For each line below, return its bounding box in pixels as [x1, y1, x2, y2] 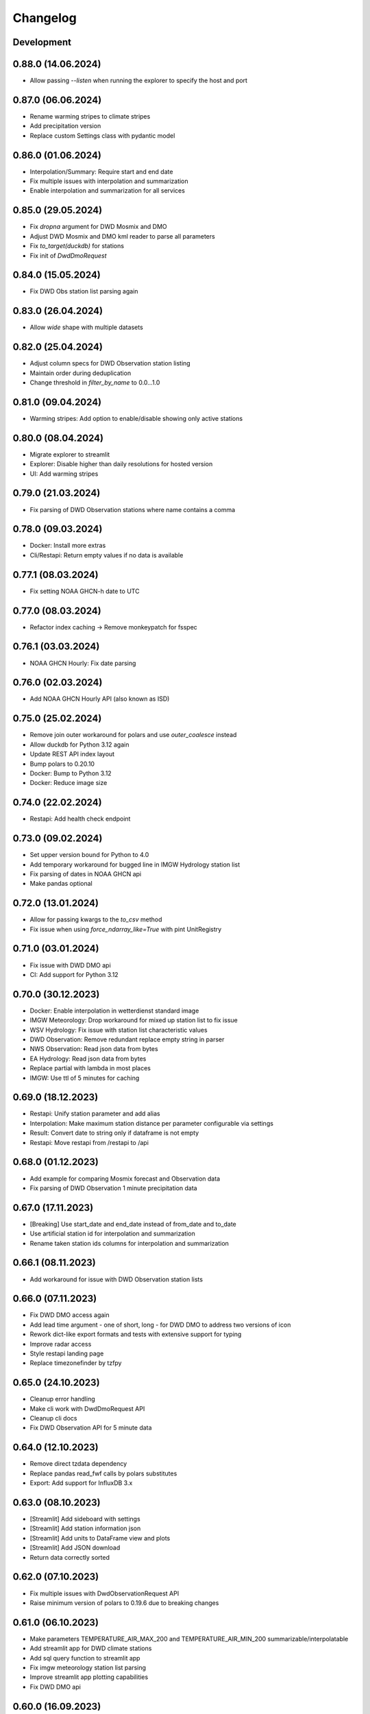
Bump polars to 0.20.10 [29, 760, 95, 768]
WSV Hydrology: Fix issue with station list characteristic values [29, 1026, 208, 1034]
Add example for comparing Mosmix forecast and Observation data [29, 1174, 221, 1183]
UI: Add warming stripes [29, 470, 99, 478]
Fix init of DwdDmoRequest [29, 251, 107, 260]
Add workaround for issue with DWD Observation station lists [29, 1275, 203, 1283]
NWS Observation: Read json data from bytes [29, 1045, 158, 1053]
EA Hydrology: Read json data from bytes [29, 1054, 147, 1063]
